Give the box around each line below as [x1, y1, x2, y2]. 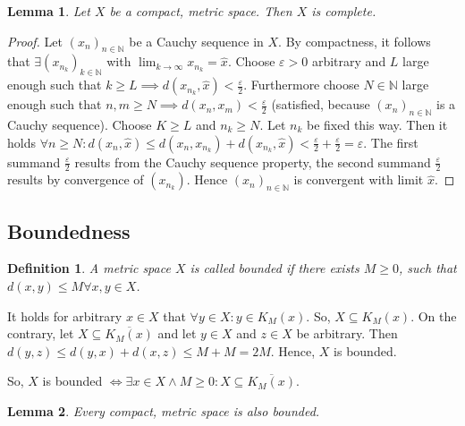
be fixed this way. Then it [306, 115, 448, 133]
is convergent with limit [293, 170, 424, 189]
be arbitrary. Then [296, 324, 398, 343]
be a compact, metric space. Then [109, 2, 292, 20]
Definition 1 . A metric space [7, 259, 171, 277]
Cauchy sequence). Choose [7, 115, 152, 133]
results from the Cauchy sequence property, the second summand [74, 152, 431, 171]
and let [157, 324, 197, 343]
